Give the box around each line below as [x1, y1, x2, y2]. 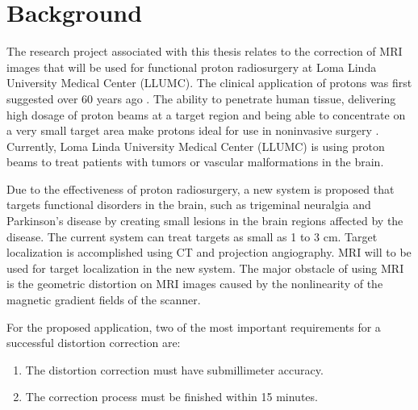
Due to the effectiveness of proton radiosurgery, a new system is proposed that [6, 180, 395, 197]
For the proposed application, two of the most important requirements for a [6, 318, 381, 335]
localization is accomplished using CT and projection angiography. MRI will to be [6, 244, 412, 261]
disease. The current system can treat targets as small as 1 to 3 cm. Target [6, 228, 378, 245]
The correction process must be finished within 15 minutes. [25, 388, 318, 405]
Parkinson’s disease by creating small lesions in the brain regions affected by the [6, 212, 403, 229]
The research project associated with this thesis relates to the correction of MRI [6, 43, 403, 60]
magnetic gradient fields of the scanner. [6, 291, 201, 308]
